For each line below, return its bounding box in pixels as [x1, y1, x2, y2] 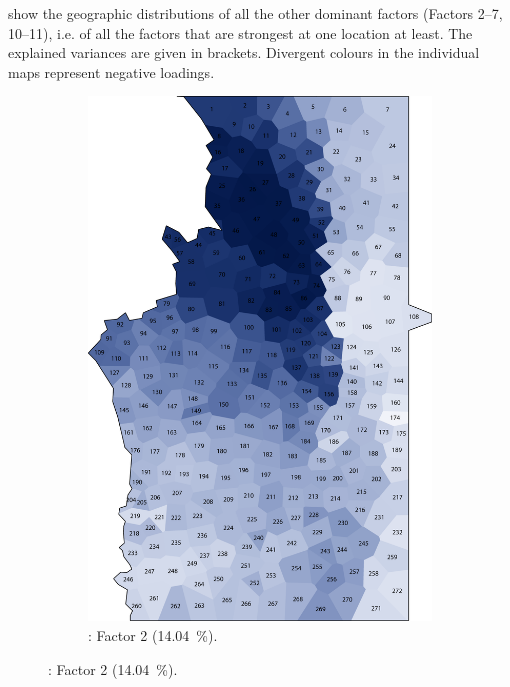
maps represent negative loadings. [8, 61, 215, 82]
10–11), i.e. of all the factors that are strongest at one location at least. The [8, 22, 473, 43]
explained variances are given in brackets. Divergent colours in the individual [8, 42, 480, 63]
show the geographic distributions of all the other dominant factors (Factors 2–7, [8, 3, 503, 23]
